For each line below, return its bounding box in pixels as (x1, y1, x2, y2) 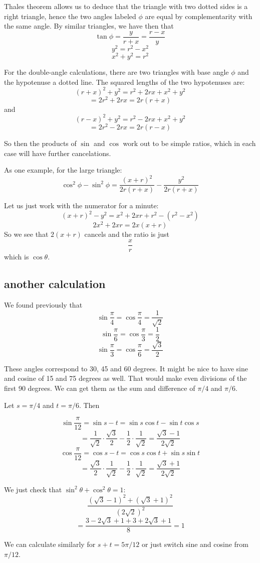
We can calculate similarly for (4, 539, 96, 549)
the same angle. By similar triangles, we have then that (4, 21, 174, 31)
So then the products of (4, 137, 77, 148)
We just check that (4, 484, 62, 494)
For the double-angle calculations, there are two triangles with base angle (4, 67, 229, 77)
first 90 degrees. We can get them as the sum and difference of (4, 383, 195, 393)
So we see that (4, 229, 49, 239)
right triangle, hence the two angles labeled (4, 11, 136, 21)
